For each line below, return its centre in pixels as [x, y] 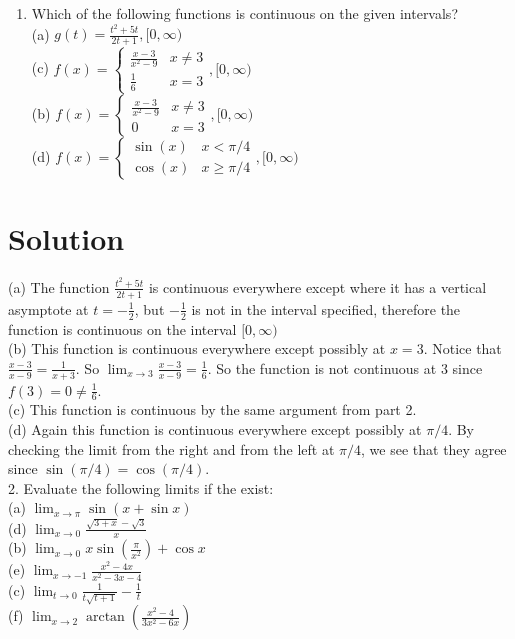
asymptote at [48, 308]
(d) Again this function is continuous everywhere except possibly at [215, 428]
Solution [66, 238]
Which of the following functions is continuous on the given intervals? [244, 13]
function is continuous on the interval [122, 328]
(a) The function [59, 286]
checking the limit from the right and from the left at [171, 448]
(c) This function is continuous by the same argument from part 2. [212, 409]
